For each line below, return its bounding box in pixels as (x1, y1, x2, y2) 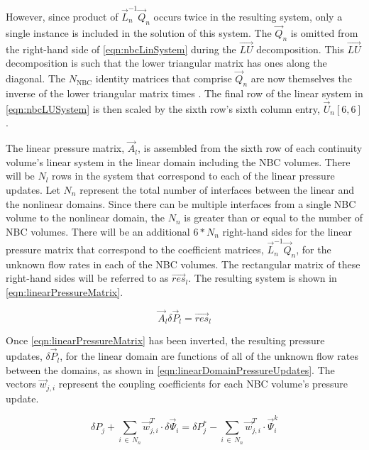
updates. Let (6, 182, 60, 197)
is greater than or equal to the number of (184, 210, 363, 225)
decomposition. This (256, 41, 344, 56)
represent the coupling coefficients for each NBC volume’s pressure (58, 376, 348, 391)
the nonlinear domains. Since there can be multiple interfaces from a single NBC (6, 196, 356, 211)
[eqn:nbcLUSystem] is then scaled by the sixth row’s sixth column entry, (6, 101, 320, 116)
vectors (6, 376, 36, 391)
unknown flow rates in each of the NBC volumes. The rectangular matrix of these (6, 256, 360, 271)
